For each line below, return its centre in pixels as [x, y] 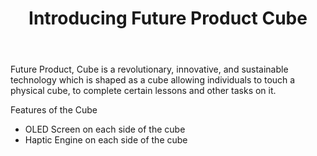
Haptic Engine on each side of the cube [106, 140]
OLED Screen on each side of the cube [105, 129]
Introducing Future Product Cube [168, 18]
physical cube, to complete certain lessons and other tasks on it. [143, 91]
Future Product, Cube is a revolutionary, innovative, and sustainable [149, 69]
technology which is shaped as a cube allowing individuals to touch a [153, 80]
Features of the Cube [54, 110]
